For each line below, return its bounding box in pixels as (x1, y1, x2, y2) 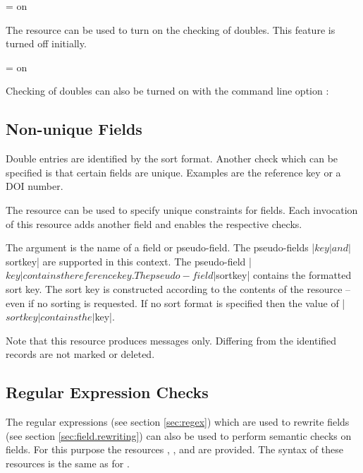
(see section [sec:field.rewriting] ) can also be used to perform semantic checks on (6, 428, 352, 443)
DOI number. (6, 179, 63, 193)
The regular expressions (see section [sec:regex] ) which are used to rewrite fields (6, 414, 350, 429)
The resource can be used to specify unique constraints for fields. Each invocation (6, 202, 358, 217)
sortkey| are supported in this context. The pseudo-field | (6, 253, 252, 268)
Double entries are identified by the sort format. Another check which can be (6, 151, 338, 166)
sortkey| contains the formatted (216, 268, 352, 282)
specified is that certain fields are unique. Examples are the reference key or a (6, 164, 341, 179)
